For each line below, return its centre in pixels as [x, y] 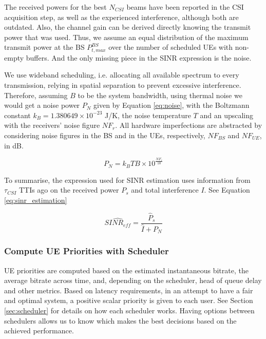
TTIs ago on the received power [69, 190]
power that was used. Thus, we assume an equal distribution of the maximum [126, 37]
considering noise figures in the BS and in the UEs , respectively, [105, 135]
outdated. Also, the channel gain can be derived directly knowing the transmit [128, 27]
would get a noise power [42, 105]
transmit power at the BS [44, 47]
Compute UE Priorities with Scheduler [87, 251]
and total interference [165, 190]
